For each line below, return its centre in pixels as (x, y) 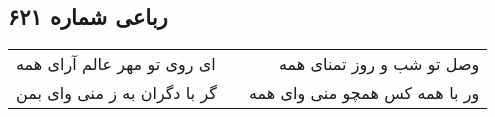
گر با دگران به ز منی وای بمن (116, 93)
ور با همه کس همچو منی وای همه (364, 93)
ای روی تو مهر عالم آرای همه (116, 64)
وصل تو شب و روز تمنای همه (379, 64)
